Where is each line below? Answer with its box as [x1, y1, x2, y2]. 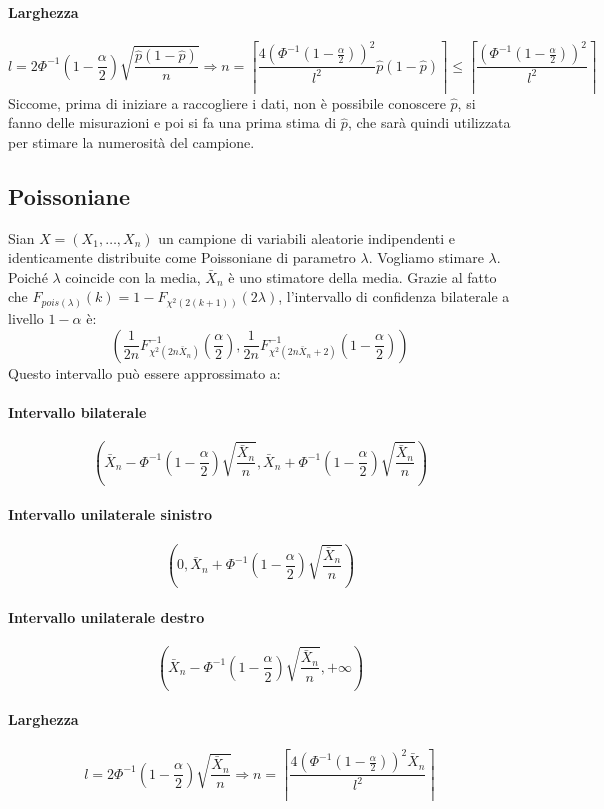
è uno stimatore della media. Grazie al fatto [228, 266, 497, 287]
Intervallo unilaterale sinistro [8, 504, 213, 525]
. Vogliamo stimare [368, 247, 484, 268]
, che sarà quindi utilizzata [347, 112, 511, 133]
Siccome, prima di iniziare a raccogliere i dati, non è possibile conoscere [8, 92, 446, 113]
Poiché [8, 266, 48, 287]
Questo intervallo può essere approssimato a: [8, 362, 281, 383]
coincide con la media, [65, 266, 201, 287]
